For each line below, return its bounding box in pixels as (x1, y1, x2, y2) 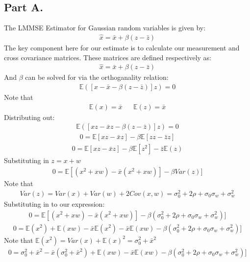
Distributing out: (4, 112, 55, 122)
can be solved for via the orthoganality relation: (25, 72, 169, 82)
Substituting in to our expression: (4, 198, 105, 209)
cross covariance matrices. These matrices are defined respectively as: (4, 52, 212, 62)
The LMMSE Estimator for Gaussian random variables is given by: (4, 23, 206, 33)
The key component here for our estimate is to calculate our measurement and (4, 43, 240, 53)
